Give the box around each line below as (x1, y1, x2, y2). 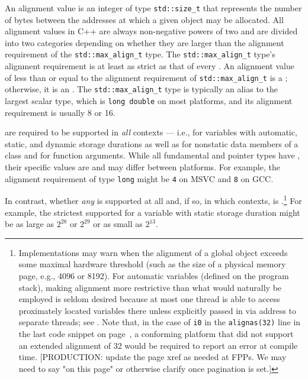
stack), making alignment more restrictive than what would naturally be (18, 281, 282, 293)
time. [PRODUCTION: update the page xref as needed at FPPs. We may (18, 351, 287, 363)
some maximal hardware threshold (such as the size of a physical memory (18, 258, 286, 270)
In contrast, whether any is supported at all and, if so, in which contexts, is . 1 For (5, 193, 302, 206)
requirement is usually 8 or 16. (5, 106, 115, 118)
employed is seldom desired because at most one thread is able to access (18, 293, 280, 305)
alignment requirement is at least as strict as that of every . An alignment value (5, 60, 294, 72)
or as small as (93, 218, 143, 230)
